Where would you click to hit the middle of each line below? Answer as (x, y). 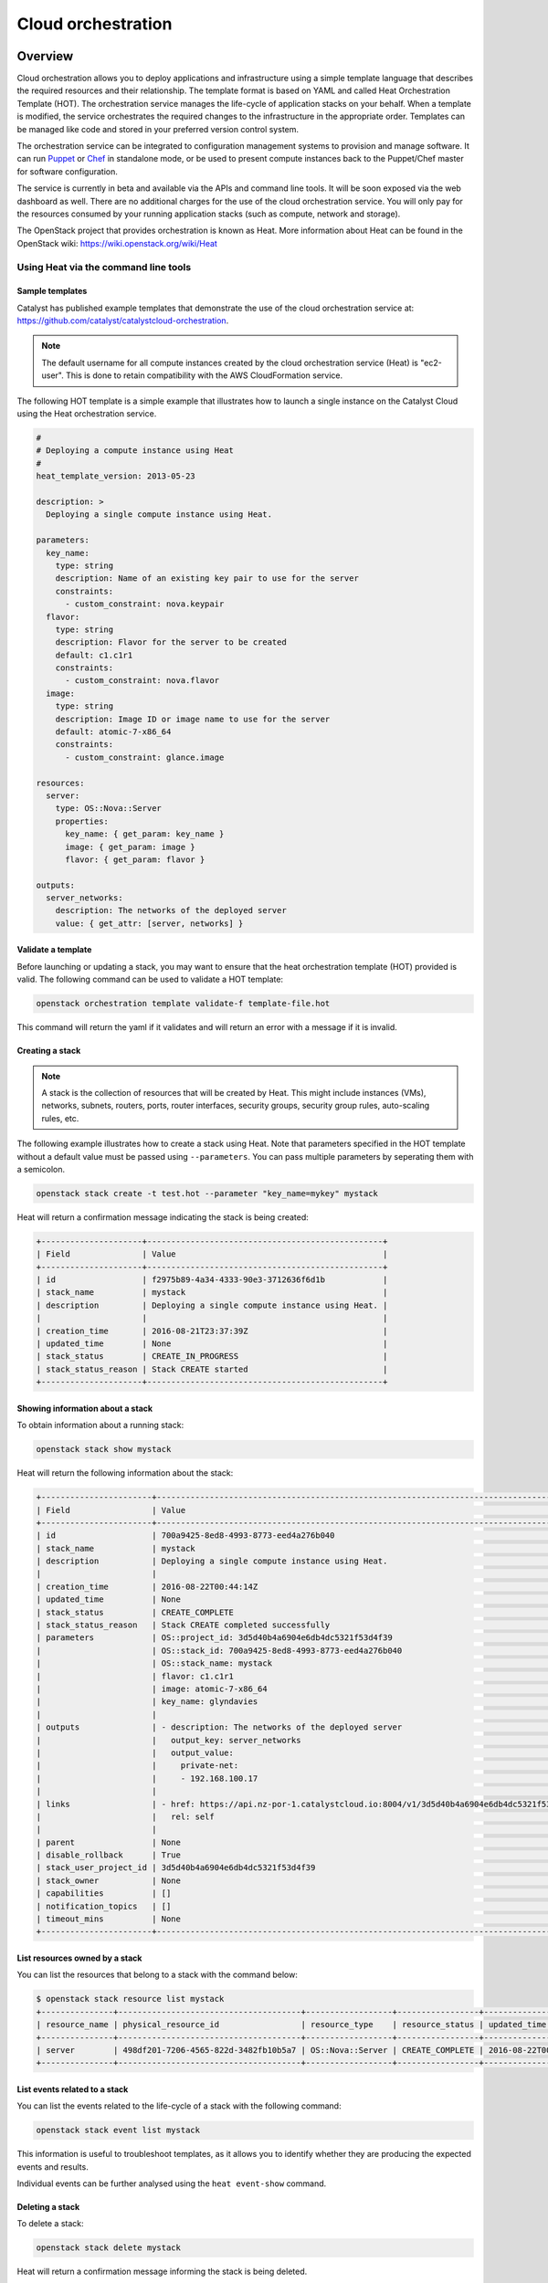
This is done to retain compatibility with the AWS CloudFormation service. (204, 375)
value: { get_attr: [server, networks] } (149, 923)
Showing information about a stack (85, 1408)
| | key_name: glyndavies (147, 1702)
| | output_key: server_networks (169, 1740)
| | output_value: (135, 1752)
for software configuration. (68, 171)
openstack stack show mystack (104, 1449)
